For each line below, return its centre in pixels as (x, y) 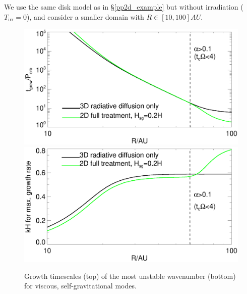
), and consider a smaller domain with (85, 16)
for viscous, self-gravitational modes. (80, 286)
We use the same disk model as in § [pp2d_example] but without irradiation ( (124, 7)
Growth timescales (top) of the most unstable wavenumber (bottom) (130, 276)
